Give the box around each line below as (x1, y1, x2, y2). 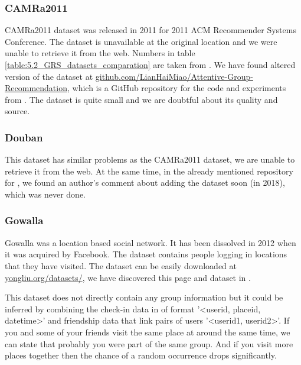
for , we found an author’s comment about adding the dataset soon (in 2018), (5, 176, 285, 189)
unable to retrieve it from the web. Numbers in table (5, 47, 195, 59)
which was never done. (5, 188, 86, 200)
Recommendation (5, 82, 67, 94)
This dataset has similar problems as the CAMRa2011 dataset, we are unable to (5, 153, 295, 166)
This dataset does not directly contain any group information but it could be (5, 291, 283, 303)
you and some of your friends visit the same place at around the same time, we (5, 325, 290, 338)
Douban (5, 130, 43, 144)
